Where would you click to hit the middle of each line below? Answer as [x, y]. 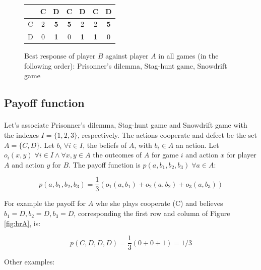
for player [242, 155]
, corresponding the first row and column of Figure [152, 213]
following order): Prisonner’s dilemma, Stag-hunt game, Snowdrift [126, 65]
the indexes [21, 135]
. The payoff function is [105, 164]
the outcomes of [117, 155]
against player [127, 56]
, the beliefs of [105, 145]
